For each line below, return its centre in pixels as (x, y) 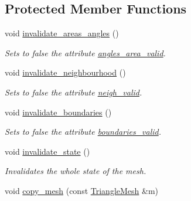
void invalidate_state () (47, 151)
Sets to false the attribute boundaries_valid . (83, 132)
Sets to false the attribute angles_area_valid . (85, 52)
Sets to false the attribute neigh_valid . (74, 92)
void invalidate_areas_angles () (62, 33)
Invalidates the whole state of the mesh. (76, 171)
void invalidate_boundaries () (58, 112)
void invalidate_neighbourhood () (65, 72)
